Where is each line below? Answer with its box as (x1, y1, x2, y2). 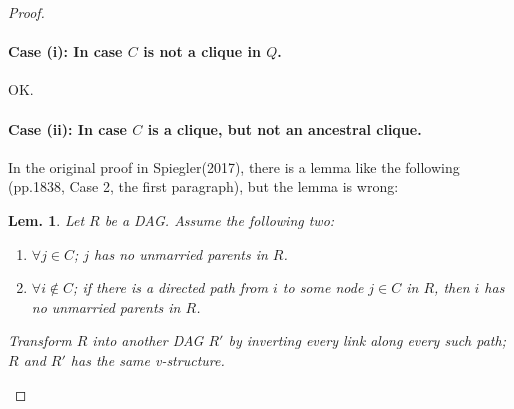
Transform (8, 330, 72, 351)
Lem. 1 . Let (8, 209, 85, 230)
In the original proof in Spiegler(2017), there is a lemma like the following (8, 156, 460, 177)
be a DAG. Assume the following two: (104, 209, 335, 230)
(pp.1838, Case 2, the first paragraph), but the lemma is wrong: (8, 176, 399, 197)
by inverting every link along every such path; (228, 330, 506, 351)
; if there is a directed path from (73, 277, 268, 298)
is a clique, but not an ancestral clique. (147, 118, 422, 139)
